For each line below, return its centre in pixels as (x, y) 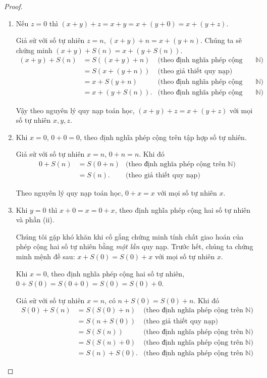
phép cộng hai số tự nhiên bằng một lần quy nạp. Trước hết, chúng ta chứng (135, 246)
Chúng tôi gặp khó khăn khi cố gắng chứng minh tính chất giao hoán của (130, 236)
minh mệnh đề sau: (45, 256)
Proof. (13, 6)
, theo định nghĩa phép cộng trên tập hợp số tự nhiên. (163, 137)
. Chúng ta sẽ (221, 40)
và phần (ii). (35, 220)
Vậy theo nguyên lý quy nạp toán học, (75, 110)
